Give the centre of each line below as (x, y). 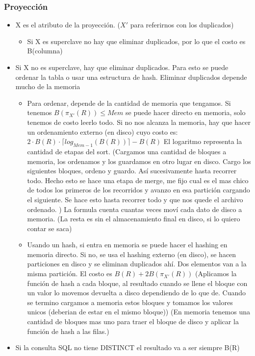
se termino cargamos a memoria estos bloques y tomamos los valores (130, 302)
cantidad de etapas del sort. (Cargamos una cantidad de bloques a (127, 151)
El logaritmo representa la (203, 141)
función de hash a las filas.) (68, 331)
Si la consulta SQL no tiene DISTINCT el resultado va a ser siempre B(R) (127, 347)
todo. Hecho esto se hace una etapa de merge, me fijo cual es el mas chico (138, 180)
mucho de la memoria (48, 86)
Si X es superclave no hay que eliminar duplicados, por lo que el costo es (136, 41)
